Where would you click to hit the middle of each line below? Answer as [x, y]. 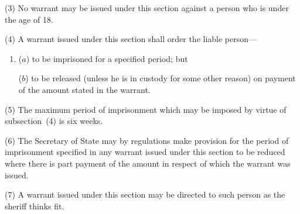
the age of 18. [29, 19]
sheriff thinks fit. [35, 206]
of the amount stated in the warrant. [84, 89]
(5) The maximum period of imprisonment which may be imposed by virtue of [146, 109]
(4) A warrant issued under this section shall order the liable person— [131, 39]
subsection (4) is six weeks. [54, 121]
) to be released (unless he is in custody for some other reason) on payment [161, 78]
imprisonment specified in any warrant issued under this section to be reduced [145, 152]
